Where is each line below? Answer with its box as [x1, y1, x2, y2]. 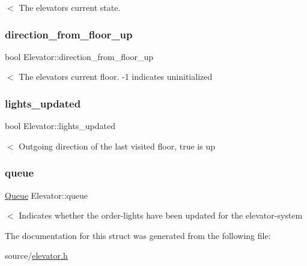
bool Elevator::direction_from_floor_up [5, 50, 153, 62]
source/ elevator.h [5, 249, 68, 262]
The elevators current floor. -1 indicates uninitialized [19, 70, 213, 83]
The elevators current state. [19, 1, 121, 13]
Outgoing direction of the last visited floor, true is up [19, 139, 215, 152]
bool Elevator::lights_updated [5, 119, 115, 132]
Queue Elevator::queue [5, 189, 88, 201]
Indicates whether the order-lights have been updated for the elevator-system [19, 209, 303, 222]
